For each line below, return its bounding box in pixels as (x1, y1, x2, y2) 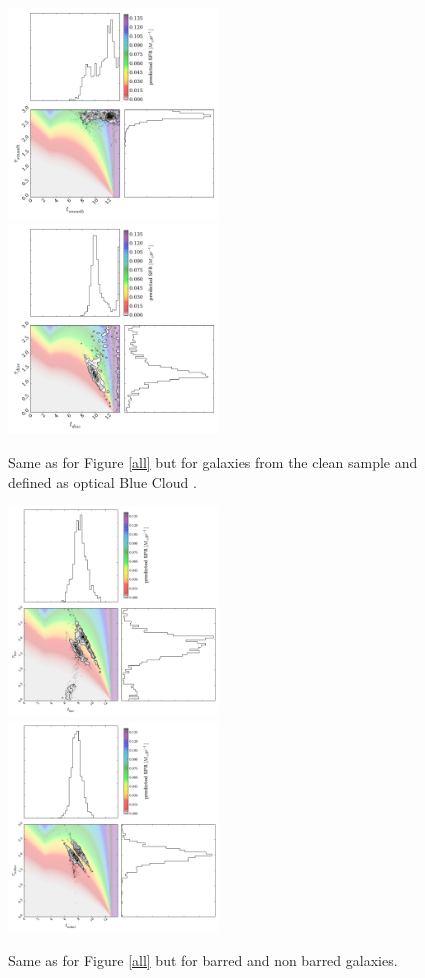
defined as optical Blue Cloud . (8, 471, 197, 492)
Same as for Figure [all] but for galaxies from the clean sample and (8, 452, 418, 473)
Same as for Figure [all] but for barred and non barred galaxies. (8, 950, 398, 971)
